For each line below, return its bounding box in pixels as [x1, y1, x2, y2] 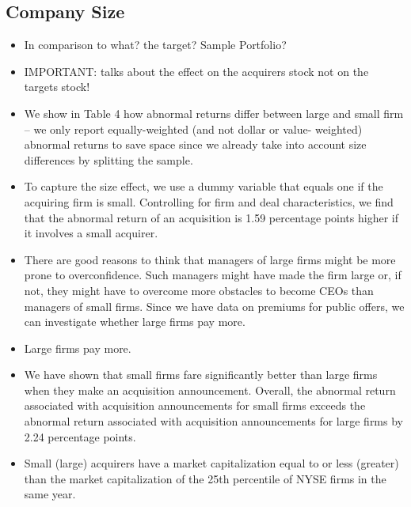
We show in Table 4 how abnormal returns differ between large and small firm [24, 104, 404, 121]
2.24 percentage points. [24, 428, 136, 445]
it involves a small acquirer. [24, 225, 158, 241]
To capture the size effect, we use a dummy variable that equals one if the [24, 178, 383, 195]
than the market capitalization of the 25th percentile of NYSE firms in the [24, 470, 386, 486]
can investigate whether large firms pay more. [24, 313, 245, 330]
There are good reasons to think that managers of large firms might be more [24, 251, 396, 267]
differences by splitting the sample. [24, 151, 193, 168]
